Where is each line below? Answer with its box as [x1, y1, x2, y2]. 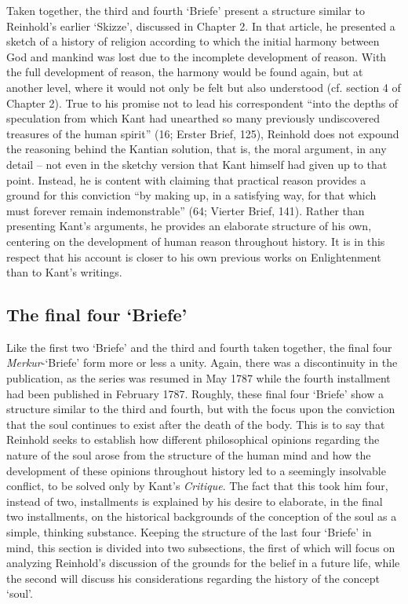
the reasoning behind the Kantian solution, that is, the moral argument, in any [6, 141, 387, 157]
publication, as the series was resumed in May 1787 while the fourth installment [6, 370, 391, 386]
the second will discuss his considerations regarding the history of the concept [6, 569, 380, 586]
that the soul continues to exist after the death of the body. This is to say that [6, 415, 385, 432]
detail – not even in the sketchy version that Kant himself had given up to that [6, 156, 388, 172]
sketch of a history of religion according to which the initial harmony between [6, 33, 380, 49]
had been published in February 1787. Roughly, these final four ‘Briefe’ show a [6, 385, 384, 401]
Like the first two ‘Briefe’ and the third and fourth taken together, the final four [6, 339, 392, 355]
